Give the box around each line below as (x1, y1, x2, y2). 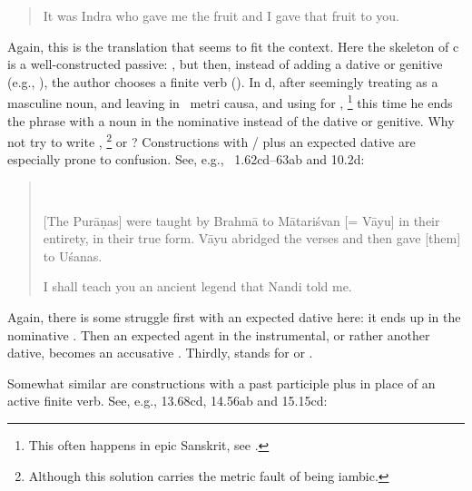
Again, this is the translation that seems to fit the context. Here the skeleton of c (7, 36, 459, 55)
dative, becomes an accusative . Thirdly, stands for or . (7, 343, 313, 362)
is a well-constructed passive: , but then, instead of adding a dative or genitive (7, 54, 443, 74)
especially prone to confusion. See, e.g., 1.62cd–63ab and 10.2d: (7, 150, 365, 169)
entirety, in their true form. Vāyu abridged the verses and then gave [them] (43, 229, 461, 248)
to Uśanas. (43, 246, 103, 265)
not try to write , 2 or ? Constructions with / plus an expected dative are (7, 130, 416, 151)
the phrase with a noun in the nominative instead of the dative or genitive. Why (7, 111, 455, 130)
